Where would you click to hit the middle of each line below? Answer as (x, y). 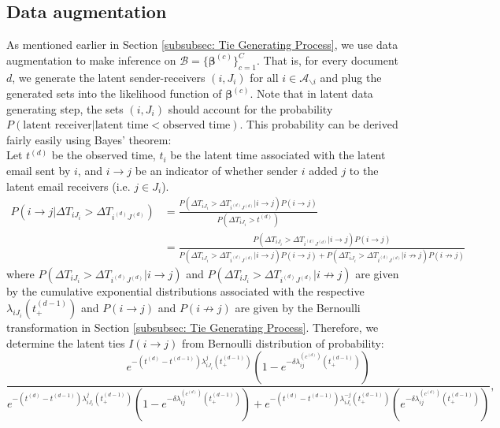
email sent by (39, 171)
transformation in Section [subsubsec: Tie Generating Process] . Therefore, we (193, 328)
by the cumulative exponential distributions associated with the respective (185, 290)
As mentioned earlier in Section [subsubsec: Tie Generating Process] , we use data (202, 45)
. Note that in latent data (311, 93)
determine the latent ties (66, 342)
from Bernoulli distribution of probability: (283, 342)
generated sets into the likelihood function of (114, 93)
